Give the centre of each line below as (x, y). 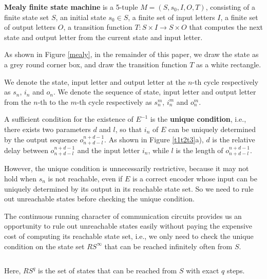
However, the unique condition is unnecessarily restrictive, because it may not (127, 168)
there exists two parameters (47, 129)
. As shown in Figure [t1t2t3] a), (154, 139)
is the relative (234, 139)
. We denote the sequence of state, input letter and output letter (155, 92)
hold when (21, 178)
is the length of (199, 150)
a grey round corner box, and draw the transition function (96, 64)
